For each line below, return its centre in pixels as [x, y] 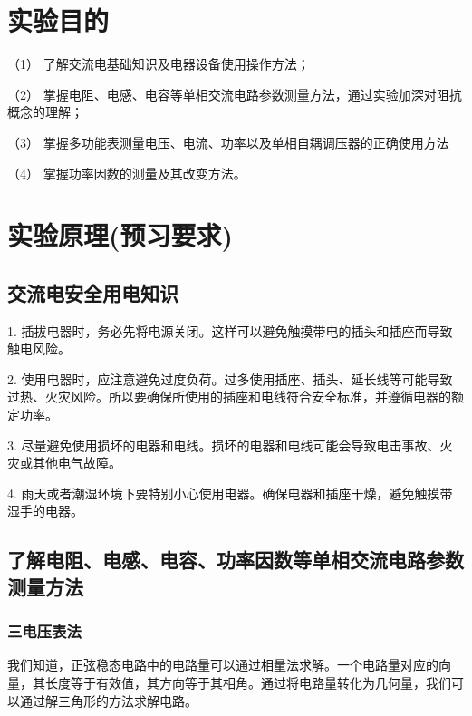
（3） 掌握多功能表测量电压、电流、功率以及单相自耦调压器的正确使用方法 [228, 142]
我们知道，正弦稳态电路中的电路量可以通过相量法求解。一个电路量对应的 [223, 665]
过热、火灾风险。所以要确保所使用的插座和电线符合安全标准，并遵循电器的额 [236, 397]
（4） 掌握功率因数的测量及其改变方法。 [127, 173]
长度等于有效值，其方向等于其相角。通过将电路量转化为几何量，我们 [248, 682]
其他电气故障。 [77, 463]
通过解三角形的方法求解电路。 [108, 700]
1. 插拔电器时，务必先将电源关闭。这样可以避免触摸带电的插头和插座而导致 [230, 330]
